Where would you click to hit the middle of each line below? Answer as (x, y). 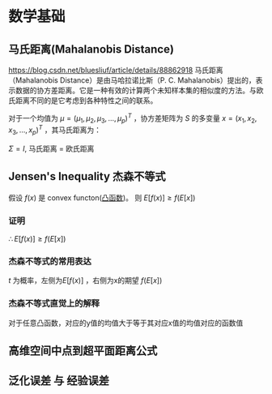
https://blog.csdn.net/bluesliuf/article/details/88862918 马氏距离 (116, 70)
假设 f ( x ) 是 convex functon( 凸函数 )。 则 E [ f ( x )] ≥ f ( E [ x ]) (102, 197)
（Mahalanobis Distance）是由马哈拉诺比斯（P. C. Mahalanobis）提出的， (132, 80)
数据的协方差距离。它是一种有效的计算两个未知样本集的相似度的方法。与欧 (139, 90)
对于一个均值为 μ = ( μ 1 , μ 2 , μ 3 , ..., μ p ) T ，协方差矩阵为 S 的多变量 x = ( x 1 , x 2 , (133, 118)
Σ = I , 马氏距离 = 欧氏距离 (51, 148)
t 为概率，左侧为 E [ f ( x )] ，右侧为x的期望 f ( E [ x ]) (85, 281)
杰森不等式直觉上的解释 (54, 303)
